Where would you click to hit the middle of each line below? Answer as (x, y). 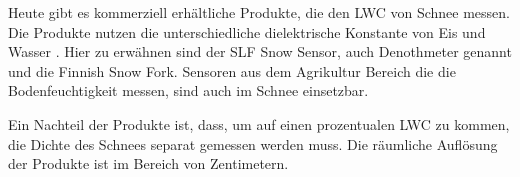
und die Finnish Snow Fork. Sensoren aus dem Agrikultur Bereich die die (232, 70)
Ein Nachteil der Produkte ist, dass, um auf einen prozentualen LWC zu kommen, (259, 123)
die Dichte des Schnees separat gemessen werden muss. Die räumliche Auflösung (253, 143)
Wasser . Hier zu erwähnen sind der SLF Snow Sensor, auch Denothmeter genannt (260, 51)
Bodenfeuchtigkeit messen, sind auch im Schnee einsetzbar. (188, 90)
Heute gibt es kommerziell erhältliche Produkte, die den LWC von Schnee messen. (259, 12)
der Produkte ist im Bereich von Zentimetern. (148, 163)
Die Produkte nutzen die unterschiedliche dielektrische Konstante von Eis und (247, 31)
